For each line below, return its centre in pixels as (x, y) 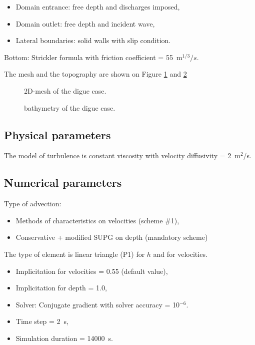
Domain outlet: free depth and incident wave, (85, 23)
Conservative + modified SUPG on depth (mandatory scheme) (112, 237)
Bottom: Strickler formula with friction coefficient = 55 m (93, 57)
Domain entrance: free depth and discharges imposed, (98, 7)
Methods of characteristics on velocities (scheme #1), (97, 220)
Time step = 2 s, (42, 321)
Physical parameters (57, 134)
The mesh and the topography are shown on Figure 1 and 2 (95, 74)
